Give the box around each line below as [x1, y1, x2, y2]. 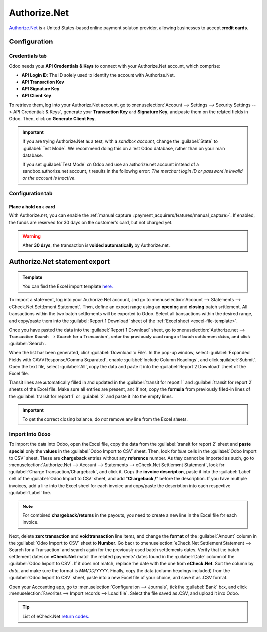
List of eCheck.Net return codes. [22, 613, 89, 619]
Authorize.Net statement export [9, 257, 110, 266]
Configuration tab [9, 190, 53, 197]
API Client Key [21, 93, 52, 99]
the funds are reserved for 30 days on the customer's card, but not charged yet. [9, 219, 173, 225]
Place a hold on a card [9, 203, 55, 210]
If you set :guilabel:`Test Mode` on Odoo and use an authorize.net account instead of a [22, 161, 199, 168]
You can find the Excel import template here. [22, 283, 113, 289]
